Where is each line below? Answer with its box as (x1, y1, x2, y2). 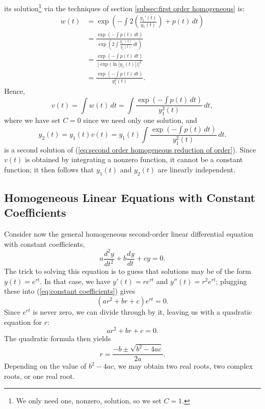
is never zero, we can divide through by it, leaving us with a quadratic (33, 306, 252, 317)
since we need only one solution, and (83, 115, 197, 125)
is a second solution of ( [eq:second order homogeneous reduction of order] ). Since (4, 144, 256, 155)
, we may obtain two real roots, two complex (114, 361, 253, 371)
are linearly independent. (157, 164, 235, 174)
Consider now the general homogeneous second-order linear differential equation (4, 228, 253, 239)
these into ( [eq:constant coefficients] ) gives (4, 286, 136, 296)
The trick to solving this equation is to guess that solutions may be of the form (4, 266, 251, 276)
